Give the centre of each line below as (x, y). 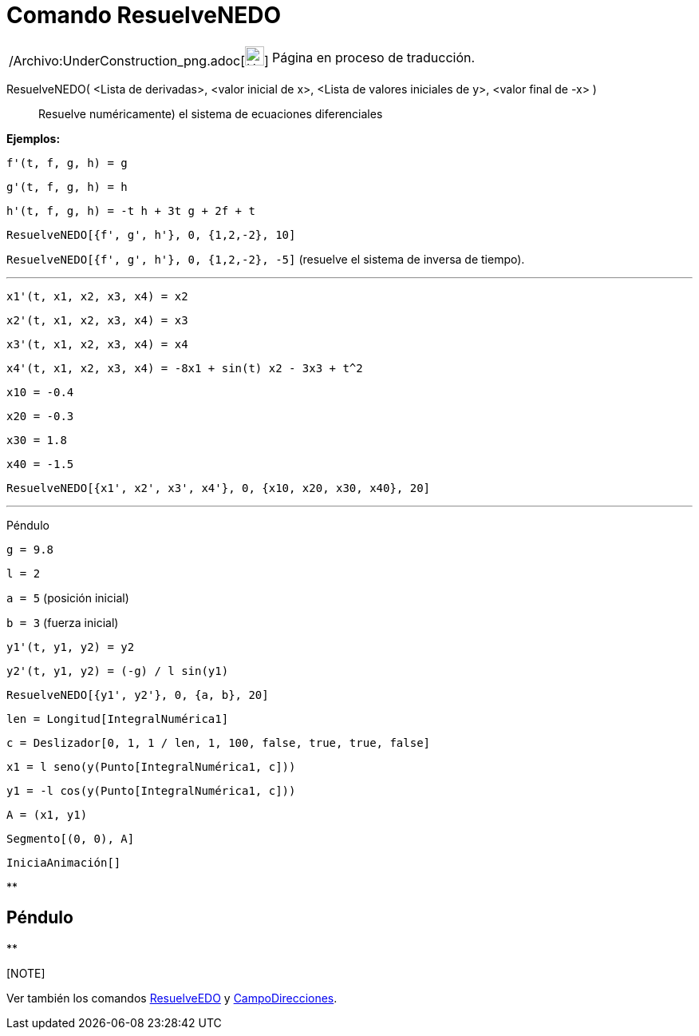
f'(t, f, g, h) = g (67, 163)
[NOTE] (26, 973)
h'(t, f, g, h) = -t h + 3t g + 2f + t (131, 210)
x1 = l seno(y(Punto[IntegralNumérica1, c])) (151, 766)
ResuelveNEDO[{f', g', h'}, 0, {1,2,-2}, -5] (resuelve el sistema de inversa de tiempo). (266, 259)
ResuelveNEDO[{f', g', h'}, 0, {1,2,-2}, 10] (151, 234)
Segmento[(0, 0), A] (71, 838)
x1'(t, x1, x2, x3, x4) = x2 (97, 296)
